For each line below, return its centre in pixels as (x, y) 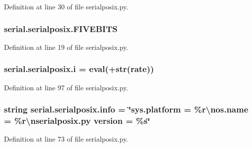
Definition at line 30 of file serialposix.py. (66, 6)
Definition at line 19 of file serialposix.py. (66, 47)
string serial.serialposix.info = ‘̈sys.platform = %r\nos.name (126, 109)
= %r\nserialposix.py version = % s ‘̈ (77, 121)
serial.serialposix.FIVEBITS (61, 28)
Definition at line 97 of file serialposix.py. (66, 87)
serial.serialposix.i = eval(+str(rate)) (79, 69)
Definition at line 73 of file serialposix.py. (66, 139)
